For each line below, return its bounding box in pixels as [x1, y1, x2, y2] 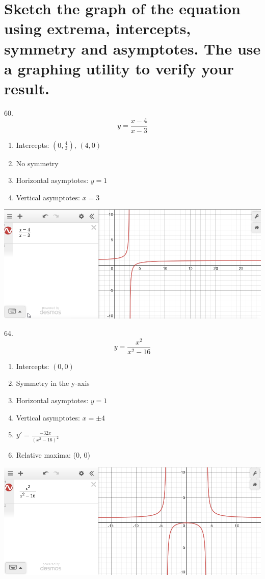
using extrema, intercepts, [4, 18, 191, 39]
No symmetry [16, 157, 59, 168]
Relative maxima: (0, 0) [16, 450, 91, 460]
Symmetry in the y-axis [16, 378, 90, 388]
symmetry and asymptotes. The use [4, 38, 261, 59]
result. [4, 77, 50, 98]
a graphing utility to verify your [4, 58, 234, 78]
